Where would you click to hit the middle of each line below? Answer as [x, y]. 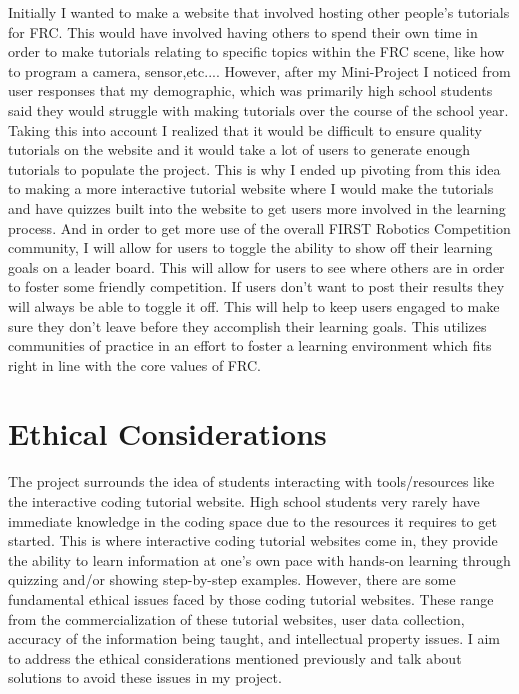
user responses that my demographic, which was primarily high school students [250, 90]
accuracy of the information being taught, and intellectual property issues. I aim [254, 638]
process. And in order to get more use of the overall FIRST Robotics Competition [259, 227]
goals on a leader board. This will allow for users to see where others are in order [256, 266]
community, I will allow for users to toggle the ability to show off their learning [250, 247]
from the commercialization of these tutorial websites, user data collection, [236, 618]
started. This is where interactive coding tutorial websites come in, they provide [253, 540]
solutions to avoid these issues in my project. [145, 677]
